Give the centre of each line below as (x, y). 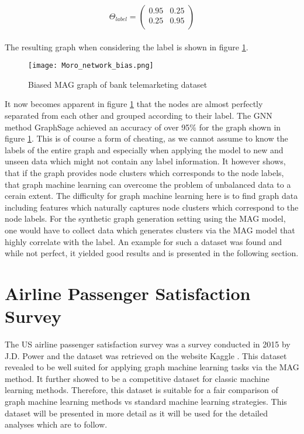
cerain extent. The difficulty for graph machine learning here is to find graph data (151, 196)
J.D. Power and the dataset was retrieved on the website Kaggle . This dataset (146, 355)
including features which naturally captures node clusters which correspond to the (152, 207)
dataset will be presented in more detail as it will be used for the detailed (136, 413)
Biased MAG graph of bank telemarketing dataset (118, 84)
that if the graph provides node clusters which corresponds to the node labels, (144, 173)
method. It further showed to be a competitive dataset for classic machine (137, 378)
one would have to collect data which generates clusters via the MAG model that (150, 230)
